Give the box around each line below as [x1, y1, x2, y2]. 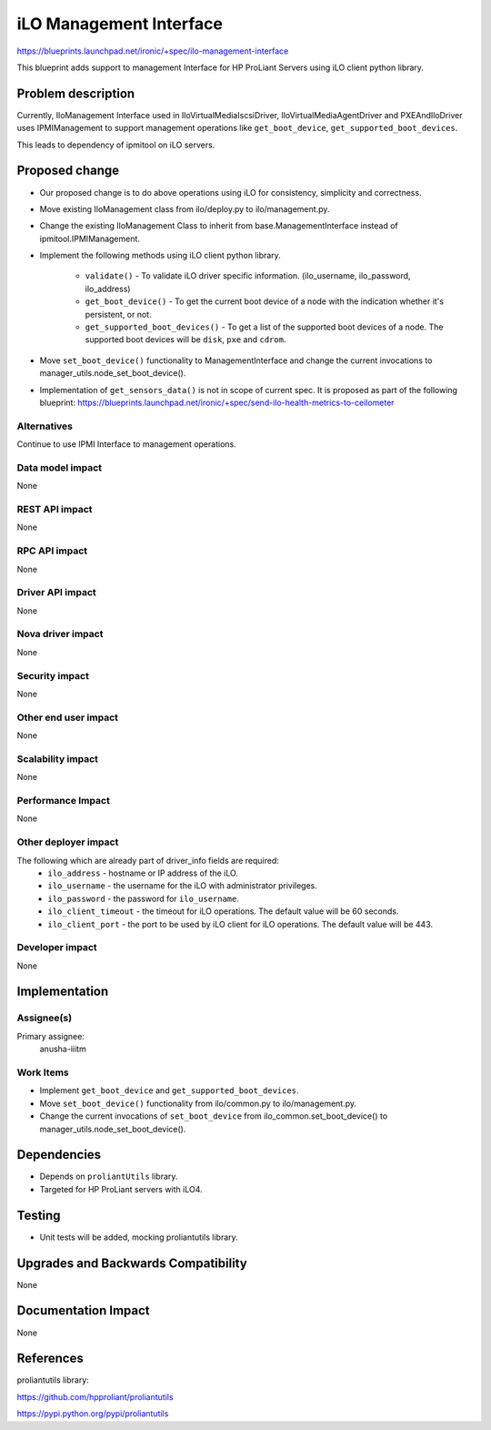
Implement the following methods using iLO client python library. [39, 250, 281, 261]
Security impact [16, 669, 90, 682]
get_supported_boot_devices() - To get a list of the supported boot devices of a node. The [85, 321, 444, 332]
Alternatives [16, 420, 73, 432]
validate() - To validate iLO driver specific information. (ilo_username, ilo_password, [85, 270, 411, 281]
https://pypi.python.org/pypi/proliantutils [16, 1408, 169, 1419]
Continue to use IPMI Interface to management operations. [16, 439, 236, 450]
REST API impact [16, 503, 93, 516]
